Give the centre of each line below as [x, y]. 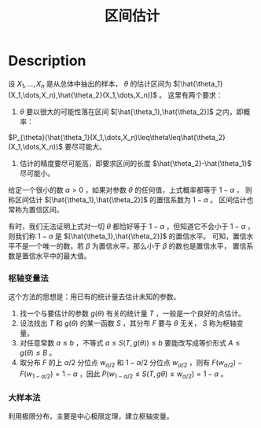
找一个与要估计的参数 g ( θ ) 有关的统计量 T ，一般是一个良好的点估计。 [132, 314]
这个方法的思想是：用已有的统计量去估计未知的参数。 [94, 297]
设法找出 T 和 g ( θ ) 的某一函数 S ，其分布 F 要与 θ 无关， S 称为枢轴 [128, 323]
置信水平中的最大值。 [56, 256]
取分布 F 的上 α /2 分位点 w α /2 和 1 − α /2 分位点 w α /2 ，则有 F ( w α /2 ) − [130, 363]
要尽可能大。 [85, 146]
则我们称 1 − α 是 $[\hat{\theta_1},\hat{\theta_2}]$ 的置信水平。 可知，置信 [127, 236]
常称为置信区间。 [36, 209]
